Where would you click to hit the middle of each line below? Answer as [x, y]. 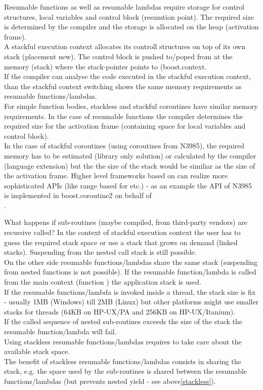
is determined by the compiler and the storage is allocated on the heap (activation [131, 27]
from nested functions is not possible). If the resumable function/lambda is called [130, 272]
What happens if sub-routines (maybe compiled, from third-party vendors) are [126, 222]
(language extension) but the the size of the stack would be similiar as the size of [130, 165]
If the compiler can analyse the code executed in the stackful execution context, [128, 76]
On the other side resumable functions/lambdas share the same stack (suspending [131, 262]
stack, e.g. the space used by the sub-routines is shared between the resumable [126, 371]
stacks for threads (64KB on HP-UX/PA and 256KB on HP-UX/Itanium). [120, 311]
